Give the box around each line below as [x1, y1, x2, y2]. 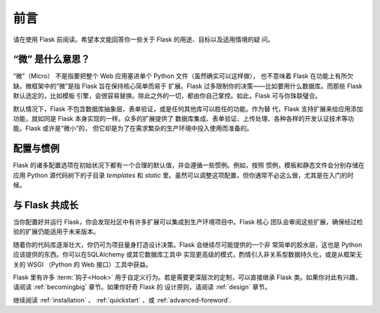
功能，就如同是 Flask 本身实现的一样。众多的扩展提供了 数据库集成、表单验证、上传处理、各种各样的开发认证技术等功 [13, 115, 355, 123]
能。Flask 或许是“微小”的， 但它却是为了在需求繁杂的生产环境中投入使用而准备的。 [13, 124, 253, 133]
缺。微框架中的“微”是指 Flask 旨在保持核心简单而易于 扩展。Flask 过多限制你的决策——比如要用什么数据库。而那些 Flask [13, 82, 362, 90]
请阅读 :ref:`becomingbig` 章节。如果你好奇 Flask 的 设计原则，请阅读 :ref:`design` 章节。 [13, 283, 271, 291]
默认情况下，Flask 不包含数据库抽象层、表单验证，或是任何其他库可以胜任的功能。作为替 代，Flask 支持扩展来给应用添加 [13, 104, 363, 113]
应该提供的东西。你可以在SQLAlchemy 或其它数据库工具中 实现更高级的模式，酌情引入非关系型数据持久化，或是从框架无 [13, 250, 362, 259]
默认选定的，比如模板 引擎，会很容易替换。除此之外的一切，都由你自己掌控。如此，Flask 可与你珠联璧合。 [13, 91, 322, 100]
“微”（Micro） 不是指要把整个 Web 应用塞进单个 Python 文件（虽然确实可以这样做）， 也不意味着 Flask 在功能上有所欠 [13, 72, 354, 80]
